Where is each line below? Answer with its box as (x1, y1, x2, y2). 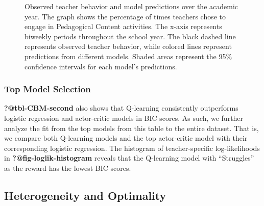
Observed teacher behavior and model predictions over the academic (25, 1, 238, 11)
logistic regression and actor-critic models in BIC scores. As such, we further (4, 112, 244, 123)
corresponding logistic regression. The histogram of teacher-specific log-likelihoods (4, 142, 260, 153)
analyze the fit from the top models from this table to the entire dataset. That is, (4, 122, 259, 133)
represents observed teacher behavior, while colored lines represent (25, 41, 232, 51)
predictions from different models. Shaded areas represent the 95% (25, 50, 232, 61)
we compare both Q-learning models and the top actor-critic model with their (4, 133, 248, 143)
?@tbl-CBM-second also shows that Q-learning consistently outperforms (4, 102, 238, 113)
